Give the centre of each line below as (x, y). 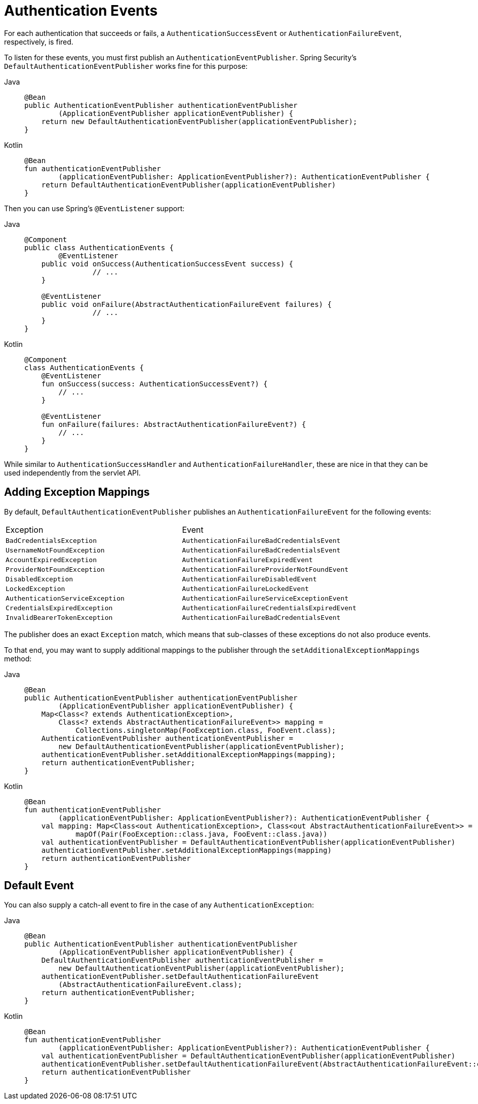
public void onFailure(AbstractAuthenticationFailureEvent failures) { (186, 304)
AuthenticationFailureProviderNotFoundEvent (265, 569)
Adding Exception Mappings (77, 492)
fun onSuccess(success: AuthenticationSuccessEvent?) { (154, 384)
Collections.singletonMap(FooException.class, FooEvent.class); (206, 730)
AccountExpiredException (51, 560)
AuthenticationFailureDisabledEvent (249, 579)
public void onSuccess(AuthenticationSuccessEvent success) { (167, 264)
